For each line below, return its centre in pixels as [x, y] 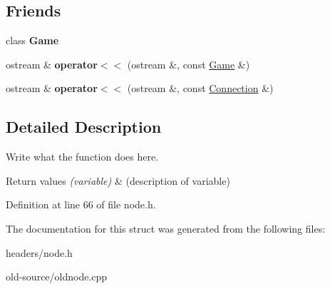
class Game [32, 40]
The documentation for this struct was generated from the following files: [166, 228]
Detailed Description [84, 127]
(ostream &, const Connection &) [200, 88]
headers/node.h [39, 252]
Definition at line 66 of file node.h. [81, 204]
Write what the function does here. [82, 157]
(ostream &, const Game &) [189, 64]
